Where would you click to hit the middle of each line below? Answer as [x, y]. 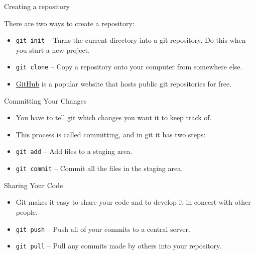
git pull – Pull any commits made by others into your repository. [119, 246]
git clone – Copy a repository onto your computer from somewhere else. [129, 67]
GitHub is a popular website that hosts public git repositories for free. [124, 84]
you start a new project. [53, 50]
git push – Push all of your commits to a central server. [103, 229]
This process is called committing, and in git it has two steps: [111, 134]
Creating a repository [37, 6]
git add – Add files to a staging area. [74, 151]
